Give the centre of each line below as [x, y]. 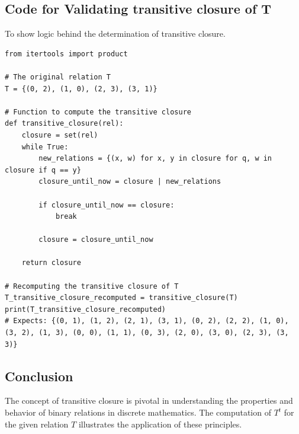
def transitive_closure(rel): [64, 124]
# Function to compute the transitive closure [98, 112]
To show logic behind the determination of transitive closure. [115, 33]
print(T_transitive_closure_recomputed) [86, 309]
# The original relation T [58, 77]
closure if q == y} [43, 170]
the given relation [37, 424]
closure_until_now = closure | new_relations [130, 182]
